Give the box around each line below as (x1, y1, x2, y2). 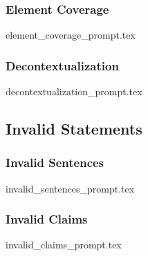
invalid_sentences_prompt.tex (6, 181, 135, 195)
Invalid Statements (6, 118, 142, 139)
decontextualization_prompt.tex (6, 84, 142, 99)
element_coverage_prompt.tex (6, 28, 136, 42)
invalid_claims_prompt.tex (6, 237, 122, 252)
